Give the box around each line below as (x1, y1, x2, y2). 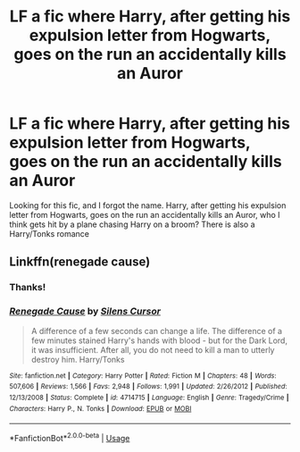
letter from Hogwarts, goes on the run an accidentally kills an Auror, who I (9, 209, 280, 220)
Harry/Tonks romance (9, 228, 89, 239)
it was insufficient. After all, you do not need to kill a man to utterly (30, 344, 275, 355)
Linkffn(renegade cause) (9, 255, 151, 270)
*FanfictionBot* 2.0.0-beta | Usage (9, 431, 130, 443)
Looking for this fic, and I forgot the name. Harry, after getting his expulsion (9, 199, 287, 211)
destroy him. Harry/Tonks (30, 354, 125, 364)
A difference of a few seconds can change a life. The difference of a (30, 325, 283, 336)
